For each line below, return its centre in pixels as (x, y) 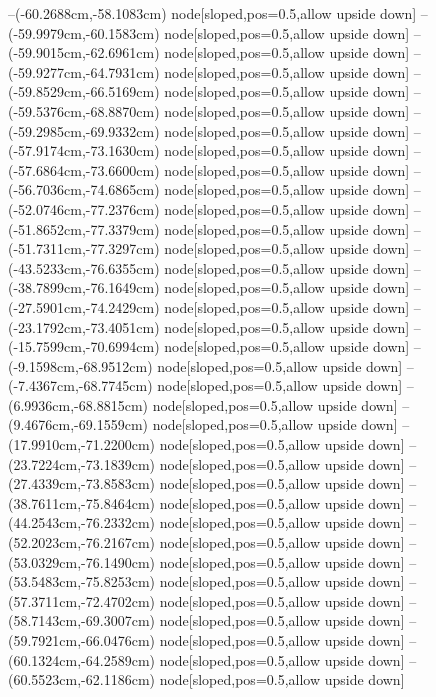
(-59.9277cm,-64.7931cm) (84, 71)
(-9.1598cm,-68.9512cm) (80, 365)
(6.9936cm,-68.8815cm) (78, 404)
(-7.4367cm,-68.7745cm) (80, 385)
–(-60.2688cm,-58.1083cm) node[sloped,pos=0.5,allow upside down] (212, 13)
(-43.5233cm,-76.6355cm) (84, 267)
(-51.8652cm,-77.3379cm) (84, 228)
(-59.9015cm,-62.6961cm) (84, 52)
